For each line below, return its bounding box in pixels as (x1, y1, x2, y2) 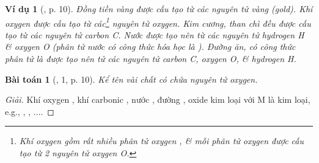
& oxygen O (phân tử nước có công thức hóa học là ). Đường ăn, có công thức (5, 40, 296, 53)
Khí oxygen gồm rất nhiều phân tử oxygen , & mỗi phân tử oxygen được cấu (19, 134, 304, 147)
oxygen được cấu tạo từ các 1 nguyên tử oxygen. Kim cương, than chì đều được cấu (5, 15, 311, 29)
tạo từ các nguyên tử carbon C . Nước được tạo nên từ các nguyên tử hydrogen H (5, 28, 304, 41)
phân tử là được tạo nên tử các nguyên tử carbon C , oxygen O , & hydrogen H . (5, 52, 296, 65)
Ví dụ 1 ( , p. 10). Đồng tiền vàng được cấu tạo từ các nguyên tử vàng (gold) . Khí (5, 2, 313, 15)
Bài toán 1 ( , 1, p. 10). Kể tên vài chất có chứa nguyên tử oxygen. (5, 72, 258, 85)
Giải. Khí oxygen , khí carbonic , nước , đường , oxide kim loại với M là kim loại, (5, 93, 310, 106)
